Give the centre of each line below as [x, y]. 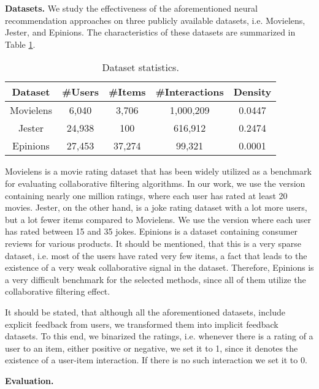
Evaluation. [29, 380]
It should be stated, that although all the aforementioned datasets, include [145, 312]
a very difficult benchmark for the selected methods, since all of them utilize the [156, 279]
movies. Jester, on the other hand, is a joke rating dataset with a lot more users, [156, 207]
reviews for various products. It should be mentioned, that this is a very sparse [153, 243]
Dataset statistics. [140, 67]
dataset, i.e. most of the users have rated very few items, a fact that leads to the [156, 255]
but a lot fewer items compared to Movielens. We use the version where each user [158, 219]
